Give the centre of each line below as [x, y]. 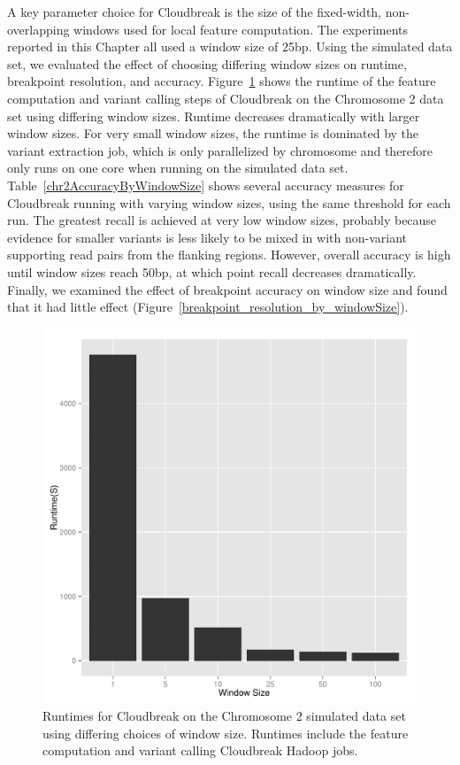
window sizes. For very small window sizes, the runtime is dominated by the [213, 133]
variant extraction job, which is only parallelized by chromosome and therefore [220, 150]
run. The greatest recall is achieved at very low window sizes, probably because [222, 220]
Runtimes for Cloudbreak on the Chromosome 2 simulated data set [224, 716]
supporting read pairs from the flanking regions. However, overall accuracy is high [229, 255]
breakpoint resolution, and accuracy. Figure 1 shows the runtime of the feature [222, 81]
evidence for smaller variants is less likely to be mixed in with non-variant [207, 237]
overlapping [38, 29]
